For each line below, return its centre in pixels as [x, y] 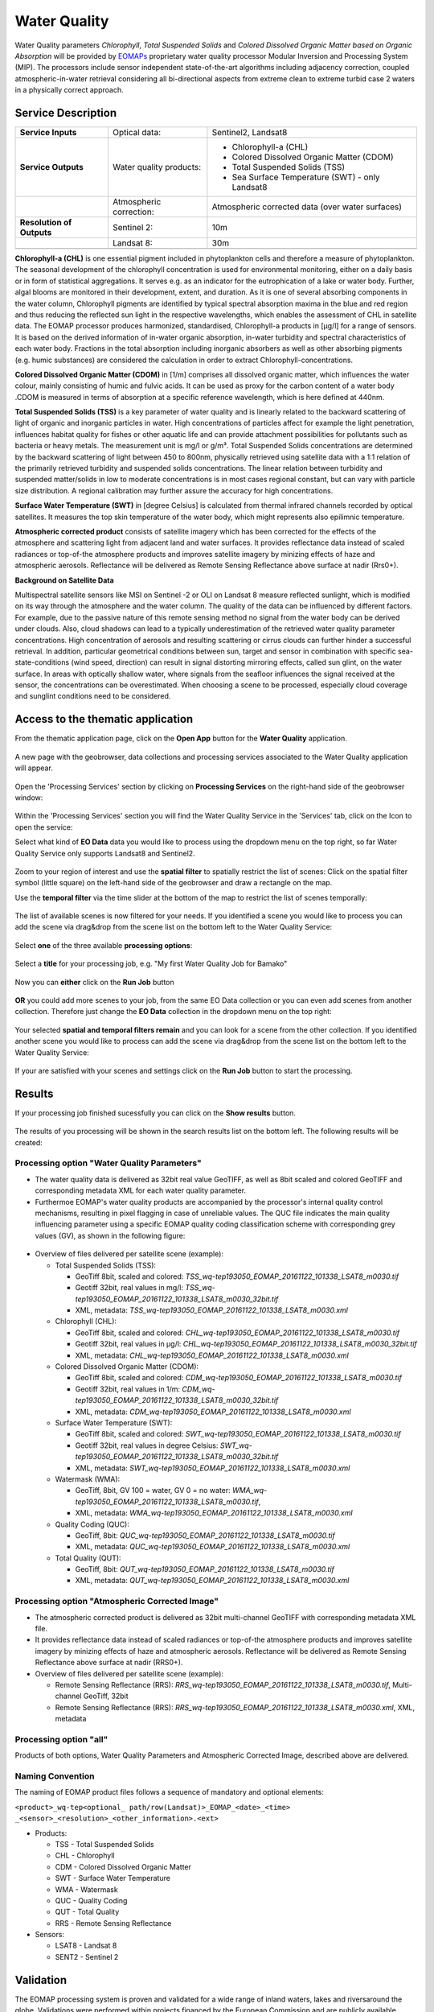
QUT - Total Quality [87, 1912]
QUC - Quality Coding [91, 1900]
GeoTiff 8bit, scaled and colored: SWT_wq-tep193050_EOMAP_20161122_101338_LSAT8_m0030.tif [238, 1434]
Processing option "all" [61, 1739]
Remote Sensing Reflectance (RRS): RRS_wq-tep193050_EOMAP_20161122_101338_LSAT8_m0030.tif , [223, 1684]
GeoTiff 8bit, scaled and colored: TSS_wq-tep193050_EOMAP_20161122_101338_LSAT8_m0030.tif [237, 1276]
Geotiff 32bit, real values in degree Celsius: [147, 1445]
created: [29, 1142]
